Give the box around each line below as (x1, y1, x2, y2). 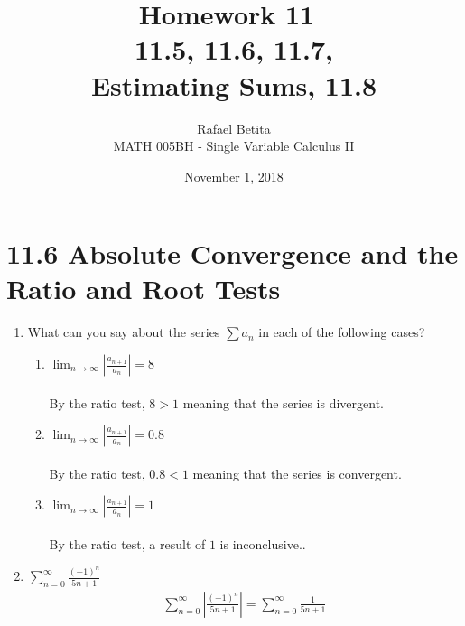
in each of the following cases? (258, 322, 425, 341)
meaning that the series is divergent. (182, 393, 385, 412)
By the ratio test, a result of (49, 534, 206, 553)
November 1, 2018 (184, 166, 284, 185)
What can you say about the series (27, 322, 220, 341)
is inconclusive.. (219, 534, 306, 553)
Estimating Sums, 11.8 (90, 66, 377, 103)
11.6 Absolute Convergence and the (6, 235, 459, 272)
